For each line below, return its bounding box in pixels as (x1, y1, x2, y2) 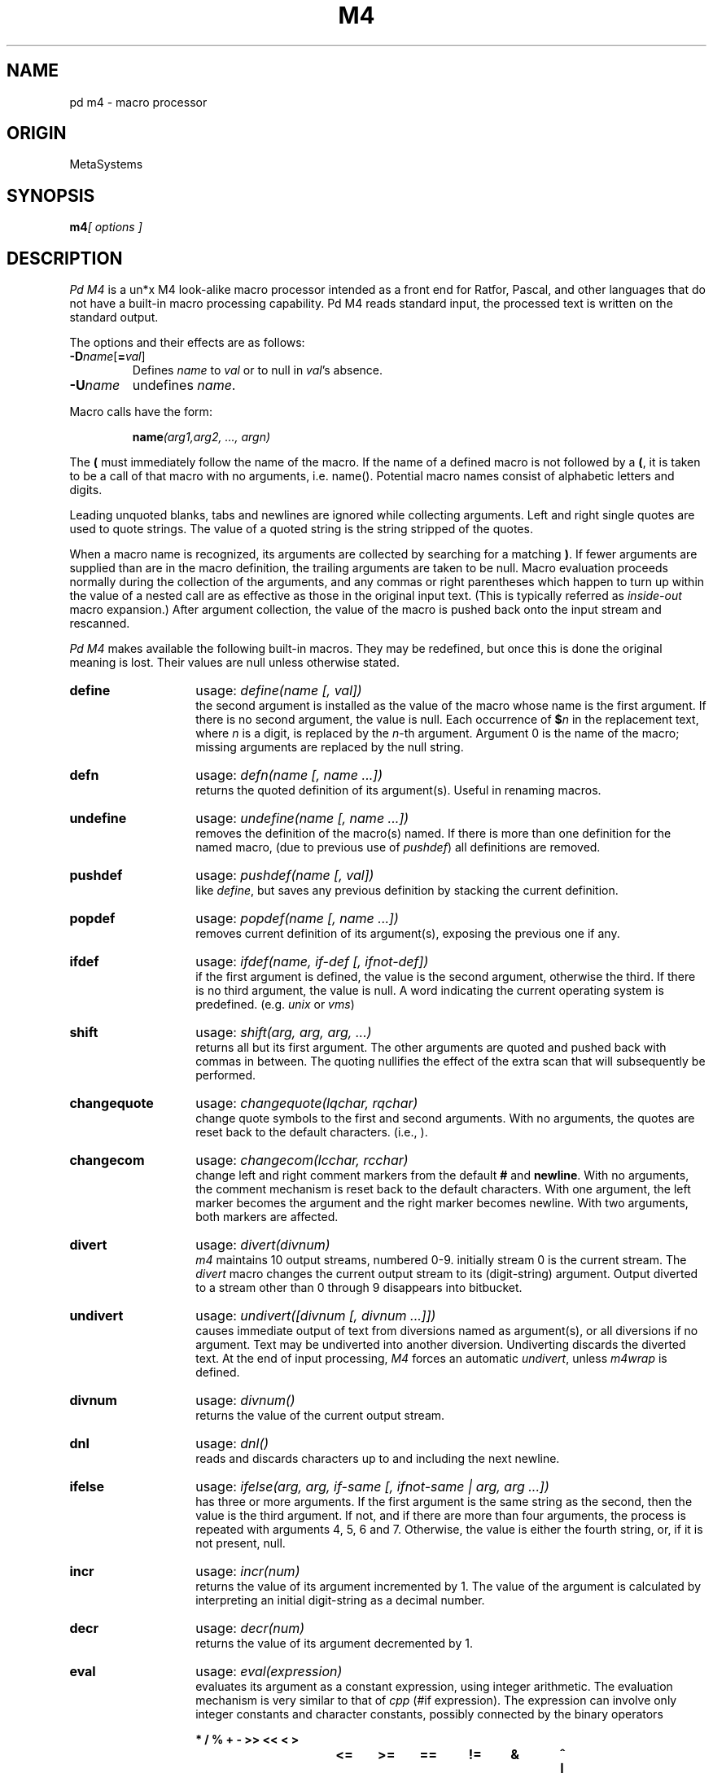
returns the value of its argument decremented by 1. (195, 1636, 473, 1651)
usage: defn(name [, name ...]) (195, 767, 383, 784)
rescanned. (69, 616, 130, 631)
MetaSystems (69, 157, 143, 172)
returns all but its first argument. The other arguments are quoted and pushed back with (195, 1040, 667, 1055)
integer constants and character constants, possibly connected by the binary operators (195, 1707, 663, 1722)
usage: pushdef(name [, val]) (195, 867, 374, 884)
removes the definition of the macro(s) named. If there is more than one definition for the (195, 826, 671, 841)
